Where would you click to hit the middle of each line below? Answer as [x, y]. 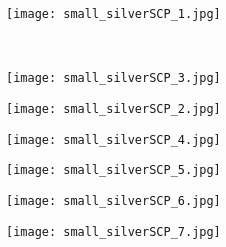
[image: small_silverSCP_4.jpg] [113, 139]
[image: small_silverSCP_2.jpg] [113, 108]
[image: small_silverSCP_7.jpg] [113, 231]
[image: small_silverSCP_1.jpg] [113, 14]
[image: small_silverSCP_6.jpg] [113, 200]
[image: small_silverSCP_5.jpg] [113, 170]
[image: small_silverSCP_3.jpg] [113, 78]
